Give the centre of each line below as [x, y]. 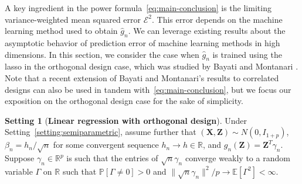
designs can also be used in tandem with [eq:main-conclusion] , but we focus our [148, 89]
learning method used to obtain [61, 31]
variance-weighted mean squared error [73, 19]
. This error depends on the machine [217, 19]
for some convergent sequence [106, 145]
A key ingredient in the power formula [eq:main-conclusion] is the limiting [138, 8]
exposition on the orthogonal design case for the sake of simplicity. [124, 101]
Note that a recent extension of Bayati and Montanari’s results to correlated [142, 77]
